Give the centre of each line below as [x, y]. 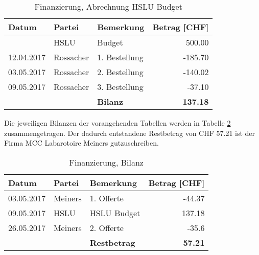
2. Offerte [107, 227]
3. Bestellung [120, 87]
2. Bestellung [120, 72]
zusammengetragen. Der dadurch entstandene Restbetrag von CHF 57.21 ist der [130, 133]
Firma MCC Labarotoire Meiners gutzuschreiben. [81, 143]
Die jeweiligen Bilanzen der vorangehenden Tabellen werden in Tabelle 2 [117, 123]
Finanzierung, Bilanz [106, 162]
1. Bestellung [120, 57]
